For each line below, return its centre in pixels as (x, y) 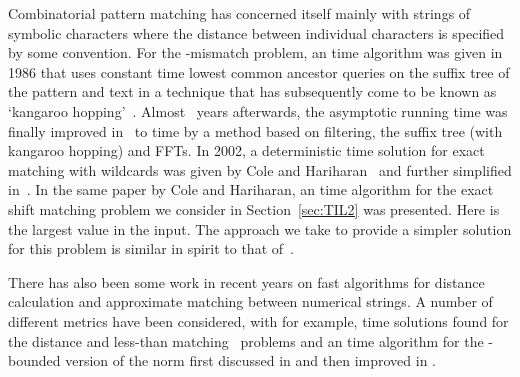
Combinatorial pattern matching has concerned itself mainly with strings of (239, 13)
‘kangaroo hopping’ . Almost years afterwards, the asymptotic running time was (258, 110)
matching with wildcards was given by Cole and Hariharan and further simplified (260, 169)
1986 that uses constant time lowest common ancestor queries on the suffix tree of (259, 71)
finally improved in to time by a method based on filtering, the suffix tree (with (255, 130)
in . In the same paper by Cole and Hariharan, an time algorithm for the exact (251, 189)
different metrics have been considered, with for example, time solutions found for (258, 320)
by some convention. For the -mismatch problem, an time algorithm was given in (255, 52)
